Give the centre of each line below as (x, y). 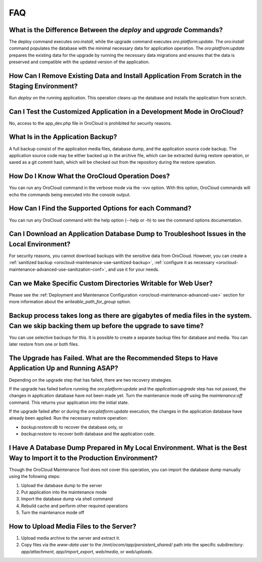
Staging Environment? (43, 86)
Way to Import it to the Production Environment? (83, 458)
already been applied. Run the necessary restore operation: (68, 418)
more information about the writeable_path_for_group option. (70, 302)
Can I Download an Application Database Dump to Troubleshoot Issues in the (127, 234)
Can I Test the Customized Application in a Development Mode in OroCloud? (126, 112)
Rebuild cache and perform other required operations (74, 506)
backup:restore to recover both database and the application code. (88, 434)
